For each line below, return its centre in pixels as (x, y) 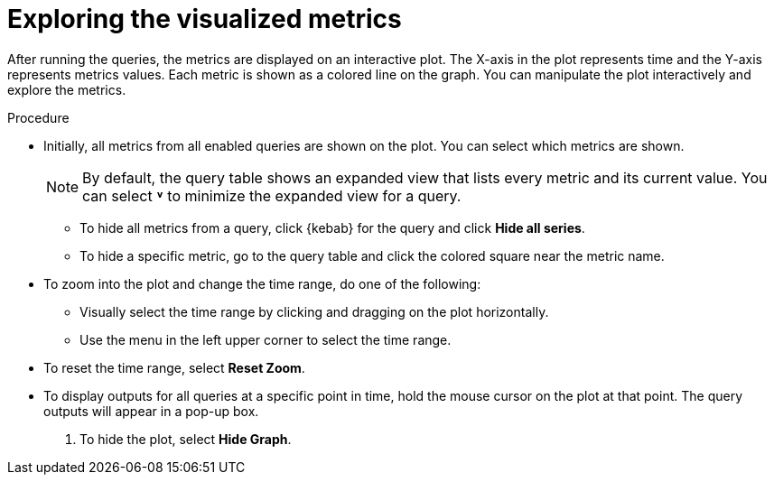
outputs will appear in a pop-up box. (151, 411)
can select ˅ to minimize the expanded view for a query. (272, 195)
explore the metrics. (67, 89)
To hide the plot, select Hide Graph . (186, 439)
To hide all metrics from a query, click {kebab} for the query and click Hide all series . (332, 227)
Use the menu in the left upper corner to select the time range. (266, 339)
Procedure (38, 117)
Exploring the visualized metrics (205, 19)
